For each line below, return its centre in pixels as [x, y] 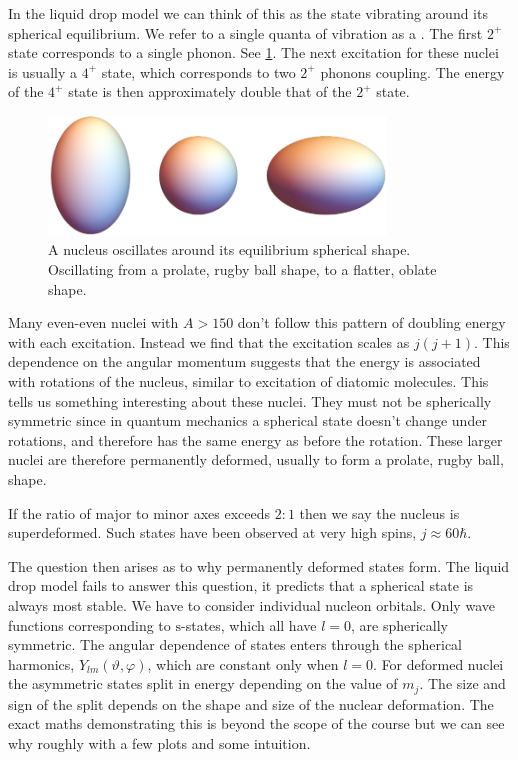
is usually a [42, 71]
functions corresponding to [89, 624]
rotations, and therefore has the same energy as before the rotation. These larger [255, 439]
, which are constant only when [243, 663]
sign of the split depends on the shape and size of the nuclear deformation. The [251, 703]
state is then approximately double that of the [210, 91]
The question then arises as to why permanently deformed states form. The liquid [259, 565]
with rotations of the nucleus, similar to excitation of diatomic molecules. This [248, 380]
